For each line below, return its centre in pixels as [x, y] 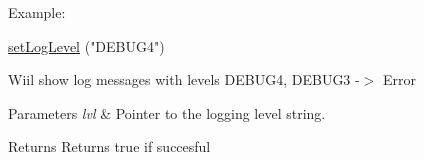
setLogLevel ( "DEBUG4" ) [86, 45]
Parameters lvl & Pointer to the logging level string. [167, 112]
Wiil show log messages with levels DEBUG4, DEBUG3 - [184, 79]
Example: [37, 12]
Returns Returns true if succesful [109, 146]
